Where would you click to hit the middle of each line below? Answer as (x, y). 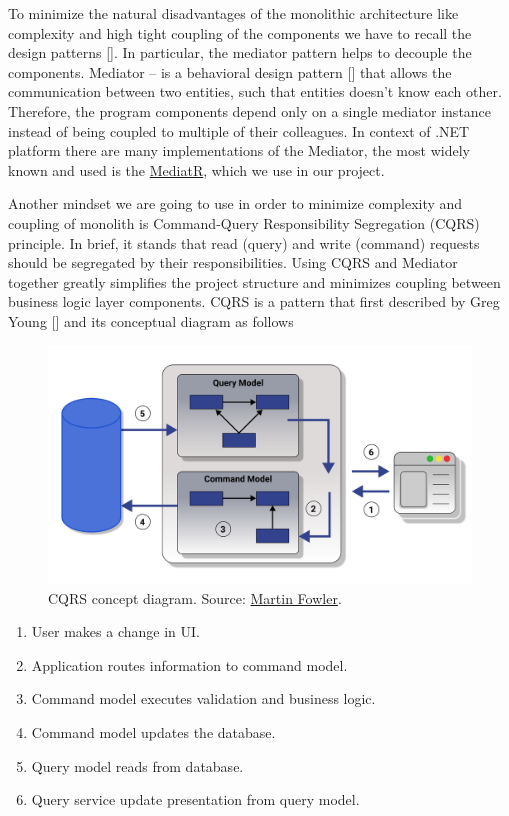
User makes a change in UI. (115, 631)
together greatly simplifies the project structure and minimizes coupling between (254, 281)
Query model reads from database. (137, 765)
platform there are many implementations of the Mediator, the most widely (239, 150)
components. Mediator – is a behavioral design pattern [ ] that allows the (230, 71)
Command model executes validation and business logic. (203, 698)
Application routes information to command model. (189, 664)
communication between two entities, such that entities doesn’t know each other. (255, 91)
